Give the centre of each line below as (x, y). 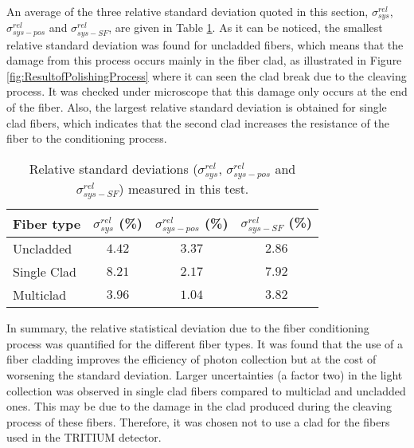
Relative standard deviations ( (113, 168)
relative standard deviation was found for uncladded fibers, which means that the (205, 44)
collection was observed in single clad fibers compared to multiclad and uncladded (206, 390)
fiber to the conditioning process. (87, 138)
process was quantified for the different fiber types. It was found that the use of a (205, 343)
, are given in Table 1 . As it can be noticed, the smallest (246, 28)
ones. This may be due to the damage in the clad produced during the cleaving (199, 406)
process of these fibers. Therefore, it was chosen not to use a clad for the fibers (198, 421)
